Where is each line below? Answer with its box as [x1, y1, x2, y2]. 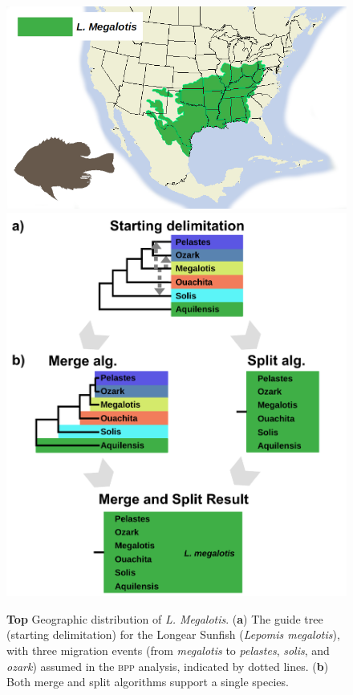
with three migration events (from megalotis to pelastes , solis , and [6, 642, 330, 658]
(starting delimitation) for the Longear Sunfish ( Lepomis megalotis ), [6, 626, 340, 643]
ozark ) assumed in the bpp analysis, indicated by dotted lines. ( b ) [6, 657, 329, 674]
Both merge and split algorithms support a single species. [6, 673, 289, 690]
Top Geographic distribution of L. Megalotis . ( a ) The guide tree [6, 610, 323, 627]
